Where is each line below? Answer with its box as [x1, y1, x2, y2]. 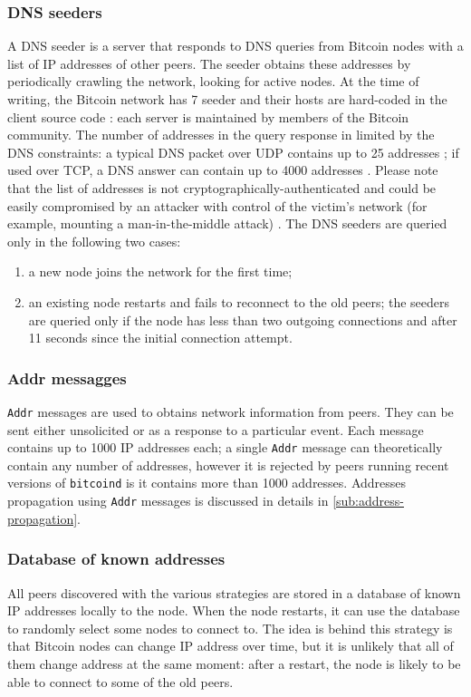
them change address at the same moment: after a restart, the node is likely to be [7, 653, 461, 673]
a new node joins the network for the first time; [28, 262, 293, 281]
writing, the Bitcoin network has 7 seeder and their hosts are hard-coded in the [7, 90, 447, 108]
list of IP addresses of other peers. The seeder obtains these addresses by [7, 53, 411, 73]
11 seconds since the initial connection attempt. [28, 328, 293, 347]
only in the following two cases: [7, 231, 181, 250]
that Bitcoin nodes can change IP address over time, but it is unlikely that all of [7, 636, 454, 655]
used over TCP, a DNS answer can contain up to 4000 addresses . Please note [7, 160, 438, 179]
